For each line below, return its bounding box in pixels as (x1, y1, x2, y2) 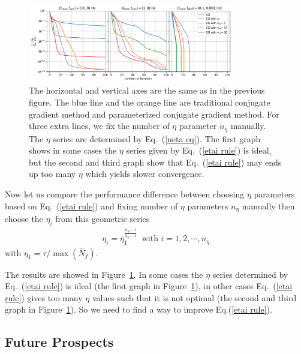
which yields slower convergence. (85, 167, 204, 180)
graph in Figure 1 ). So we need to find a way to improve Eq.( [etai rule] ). (5, 303, 272, 316)
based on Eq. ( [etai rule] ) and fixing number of (5, 199, 178, 212)
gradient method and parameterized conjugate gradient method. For (29, 107, 279, 120)
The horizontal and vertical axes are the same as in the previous (29, 84, 265, 97)
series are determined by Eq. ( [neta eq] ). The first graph (53, 132, 261, 145)
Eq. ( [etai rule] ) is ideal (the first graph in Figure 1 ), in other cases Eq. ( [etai (5, 280, 293, 292)
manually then (242, 199, 295, 212)
